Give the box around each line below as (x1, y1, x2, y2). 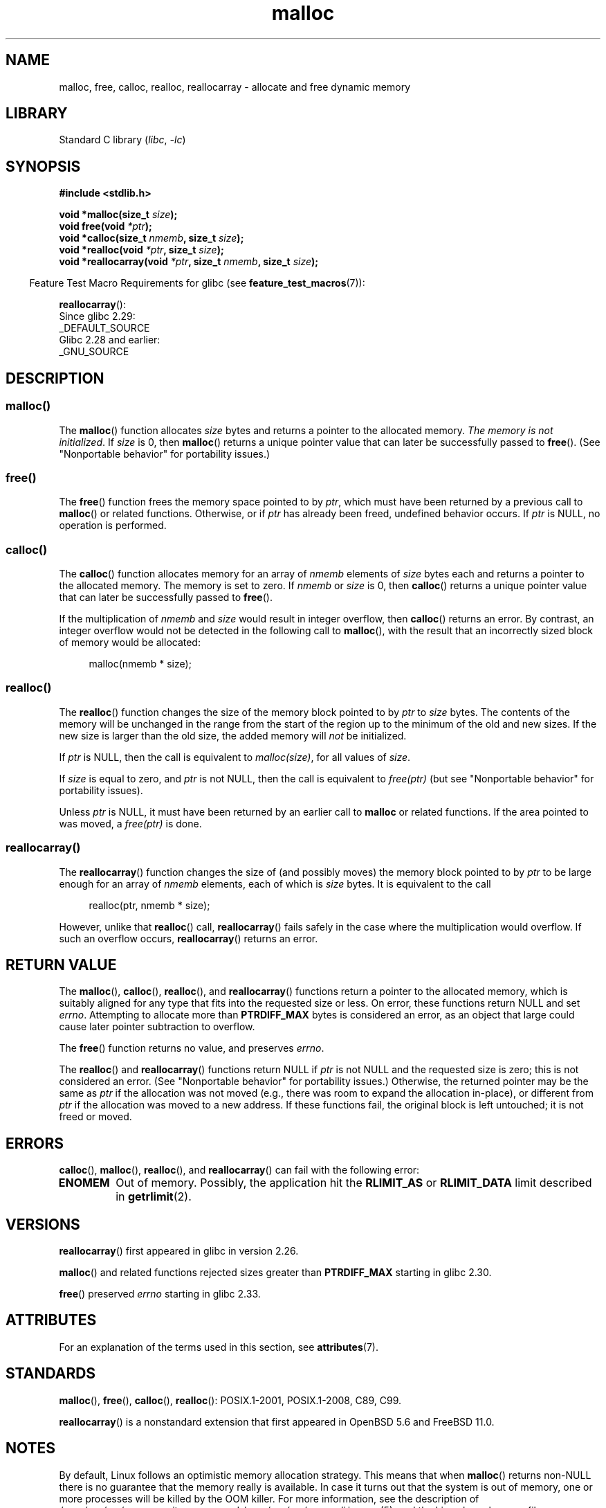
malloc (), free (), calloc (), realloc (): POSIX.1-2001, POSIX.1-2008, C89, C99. (59, 1394, 402, 1406)
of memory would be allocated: (59, 636, 201, 648)
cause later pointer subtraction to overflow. (59, 1021, 255, 1033)
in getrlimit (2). (116, 1190, 192, 1204)
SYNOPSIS (6, 157, 81, 175)
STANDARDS (6, 1365, 96, 1383)
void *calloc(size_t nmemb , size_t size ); (59, 232, 244, 244)
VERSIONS (6, 1215, 80, 1233)
